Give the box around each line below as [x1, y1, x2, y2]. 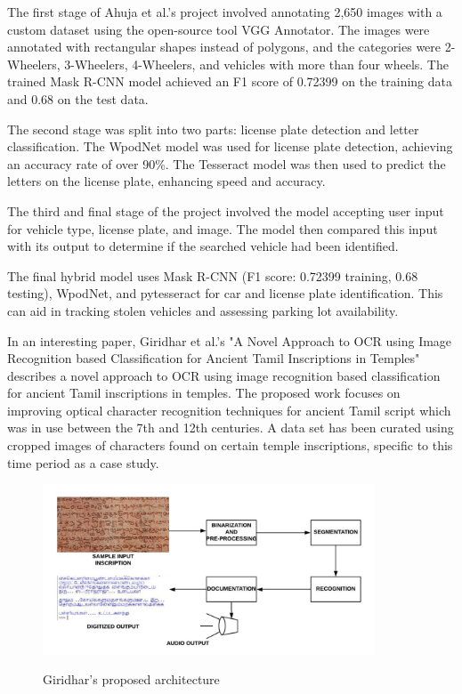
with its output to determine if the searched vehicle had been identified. [7, 237, 399, 255]
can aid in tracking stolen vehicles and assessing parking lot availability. [7, 301, 399, 319]
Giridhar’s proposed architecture [43, 670, 220, 689]
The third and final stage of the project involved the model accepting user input [7, 201, 444, 220]
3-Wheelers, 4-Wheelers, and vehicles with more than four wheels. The [64, 54, 449, 73]
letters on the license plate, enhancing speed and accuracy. [7, 172, 326, 190]
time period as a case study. [7, 453, 159, 472]
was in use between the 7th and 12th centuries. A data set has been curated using [7, 418, 454, 437]
